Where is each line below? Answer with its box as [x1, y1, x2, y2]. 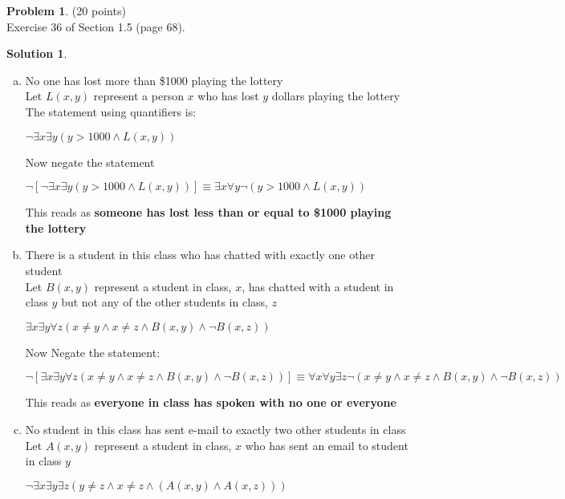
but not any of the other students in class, [61, 294, 268, 310]
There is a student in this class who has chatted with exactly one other [25, 246, 376, 263]
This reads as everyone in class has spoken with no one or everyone [25, 394, 396, 411]
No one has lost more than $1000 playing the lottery [25, 71, 283, 88]
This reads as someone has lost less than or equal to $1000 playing [25, 204, 392, 221]
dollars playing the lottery [271, 87, 400, 104]
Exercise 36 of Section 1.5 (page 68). [6, 18, 185, 34]
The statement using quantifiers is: [25, 103, 197, 120]
